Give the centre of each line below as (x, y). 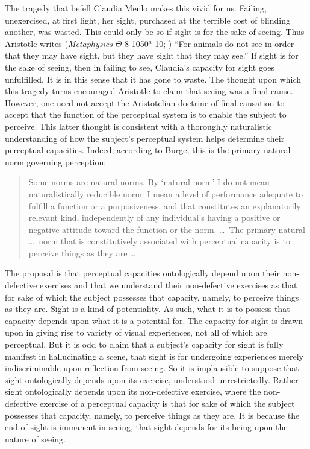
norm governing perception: (56, 161)
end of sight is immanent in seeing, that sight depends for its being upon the (146, 427)
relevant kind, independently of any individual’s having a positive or (154, 218)
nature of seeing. (35, 438)
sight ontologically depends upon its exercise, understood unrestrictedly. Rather (152, 379)
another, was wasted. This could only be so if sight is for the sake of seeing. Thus (155, 32)
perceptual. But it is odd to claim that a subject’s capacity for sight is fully (144, 344)
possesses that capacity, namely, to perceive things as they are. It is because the (152, 415)
